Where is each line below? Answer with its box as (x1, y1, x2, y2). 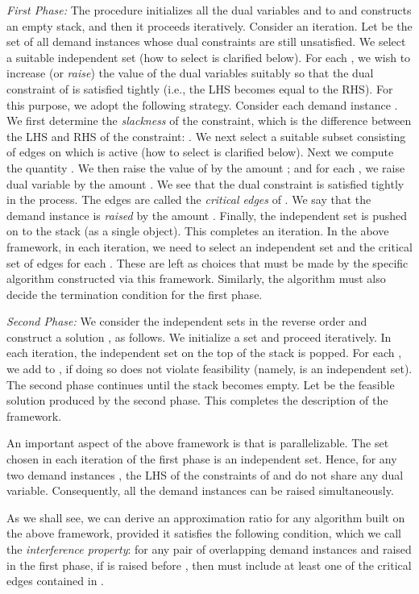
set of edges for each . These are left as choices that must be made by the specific (6, 254, 409, 271)
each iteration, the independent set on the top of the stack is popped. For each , (6, 344, 402, 361)
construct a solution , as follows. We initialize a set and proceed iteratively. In (6, 328, 392, 345)
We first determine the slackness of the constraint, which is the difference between (6, 112, 412, 129)
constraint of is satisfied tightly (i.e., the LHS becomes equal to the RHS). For (6, 80, 393, 97)
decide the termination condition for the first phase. (6, 285, 263, 302)
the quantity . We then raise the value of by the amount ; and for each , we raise (6, 159, 405, 176)
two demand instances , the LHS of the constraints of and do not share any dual (6, 466, 404, 483)
